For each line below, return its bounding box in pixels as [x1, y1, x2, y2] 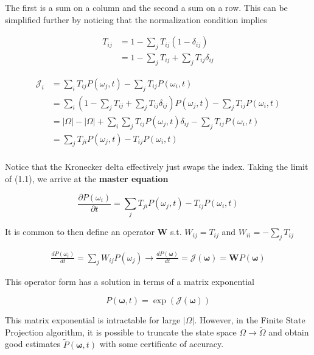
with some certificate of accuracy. [99, 337, 224, 350]
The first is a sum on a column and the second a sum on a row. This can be [5, 1, 288, 13]
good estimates [5, 337, 61, 350]
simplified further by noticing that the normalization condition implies [5, 13, 267, 26]
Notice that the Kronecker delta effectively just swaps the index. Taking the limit [5, 160, 309, 173]
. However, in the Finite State [194, 313, 305, 326]
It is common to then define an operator [5, 225, 155, 238]
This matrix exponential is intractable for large [5, 313, 181, 326]
